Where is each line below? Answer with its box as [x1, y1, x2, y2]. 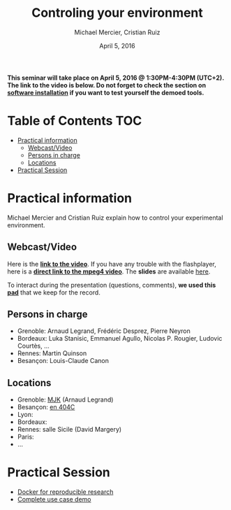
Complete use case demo [17, 495, 91, 504]
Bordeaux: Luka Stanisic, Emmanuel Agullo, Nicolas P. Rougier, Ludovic [17, 334, 223, 343]
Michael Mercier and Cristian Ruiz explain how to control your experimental [7, 213, 223, 222]
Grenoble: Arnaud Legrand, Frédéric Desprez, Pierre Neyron [17, 327, 191, 335]
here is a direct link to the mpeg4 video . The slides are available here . [7, 267, 211, 276]
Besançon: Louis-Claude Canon [17, 357, 110, 365]
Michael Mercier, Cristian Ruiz [74, 28, 161, 36]
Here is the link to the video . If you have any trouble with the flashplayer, [7, 260, 216, 268]
